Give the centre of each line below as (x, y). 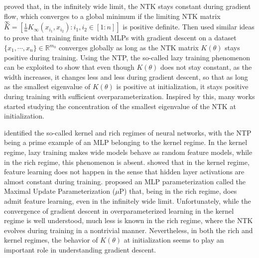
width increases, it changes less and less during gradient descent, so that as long (126, 76)
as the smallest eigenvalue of (47, 86)
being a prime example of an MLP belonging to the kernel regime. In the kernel (126, 142)
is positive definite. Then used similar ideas (189, 27)
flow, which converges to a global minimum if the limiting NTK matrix (112, 16)
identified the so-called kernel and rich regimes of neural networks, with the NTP (128, 132)
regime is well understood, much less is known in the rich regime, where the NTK (129, 220)
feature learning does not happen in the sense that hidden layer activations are (124, 172)
